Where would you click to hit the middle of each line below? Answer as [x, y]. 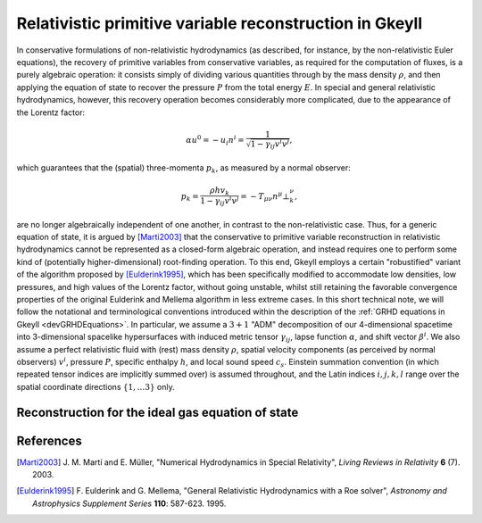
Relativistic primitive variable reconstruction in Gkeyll [220, 23]
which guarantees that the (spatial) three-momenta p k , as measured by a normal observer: [184, 169]
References [49, 440]
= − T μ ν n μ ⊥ [265, 196]
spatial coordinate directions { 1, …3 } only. [96, 386]
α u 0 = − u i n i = [215, 141]
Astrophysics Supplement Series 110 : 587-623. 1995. [129, 503]
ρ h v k [220, 191]
